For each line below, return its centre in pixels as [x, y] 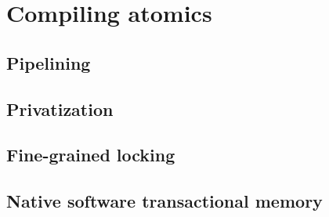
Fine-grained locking [91, 155]
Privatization [60, 108]
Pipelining [49, 62]
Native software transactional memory [164, 201]
